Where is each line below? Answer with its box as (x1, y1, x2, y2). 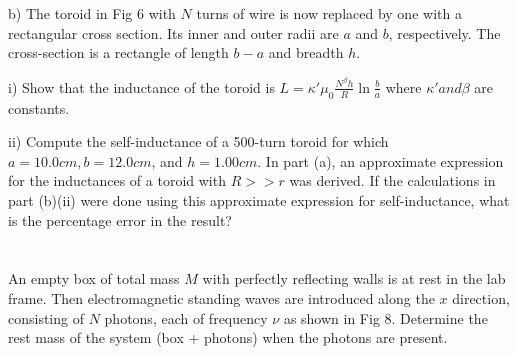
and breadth (268, 42, 344, 63)
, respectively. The (388, 22, 501, 43)
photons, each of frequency (104, 307, 268, 328)
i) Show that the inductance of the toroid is (8, 76, 275, 97)
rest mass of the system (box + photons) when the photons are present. (8, 327, 448, 348)
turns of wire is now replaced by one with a (196, 3, 462, 23)
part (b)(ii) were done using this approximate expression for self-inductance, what (8, 190, 510, 211)
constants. (8, 97, 70, 118)
